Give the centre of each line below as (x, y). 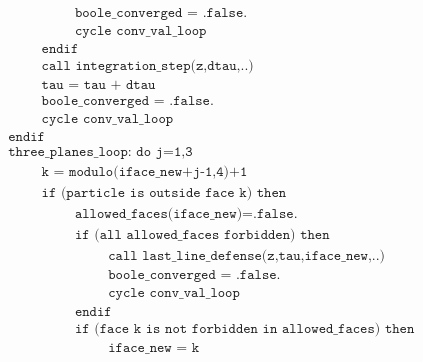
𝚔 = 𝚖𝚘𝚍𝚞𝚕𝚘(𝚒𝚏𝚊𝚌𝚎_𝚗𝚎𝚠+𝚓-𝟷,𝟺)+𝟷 (144, 172)
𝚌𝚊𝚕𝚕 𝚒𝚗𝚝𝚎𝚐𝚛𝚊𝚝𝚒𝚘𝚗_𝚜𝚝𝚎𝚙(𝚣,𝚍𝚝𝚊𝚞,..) (147, 66)
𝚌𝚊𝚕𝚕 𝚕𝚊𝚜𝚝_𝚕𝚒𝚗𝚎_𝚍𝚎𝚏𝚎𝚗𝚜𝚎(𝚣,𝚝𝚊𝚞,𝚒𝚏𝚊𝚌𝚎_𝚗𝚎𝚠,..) (247, 256)
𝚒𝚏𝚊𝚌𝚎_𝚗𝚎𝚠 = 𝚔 (154, 347)
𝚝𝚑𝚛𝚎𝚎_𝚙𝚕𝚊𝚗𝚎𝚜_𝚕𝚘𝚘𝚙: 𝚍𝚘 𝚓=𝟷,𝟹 (100, 152)
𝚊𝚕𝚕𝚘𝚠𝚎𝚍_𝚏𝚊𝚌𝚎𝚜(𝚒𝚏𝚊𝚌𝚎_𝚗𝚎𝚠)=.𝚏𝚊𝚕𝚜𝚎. (186, 214)
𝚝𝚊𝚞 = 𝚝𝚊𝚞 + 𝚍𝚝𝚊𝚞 (98, 85)
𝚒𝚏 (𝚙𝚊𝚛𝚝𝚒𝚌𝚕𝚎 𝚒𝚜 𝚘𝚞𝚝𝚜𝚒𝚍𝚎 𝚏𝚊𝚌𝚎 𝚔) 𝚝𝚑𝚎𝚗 (164, 193)
